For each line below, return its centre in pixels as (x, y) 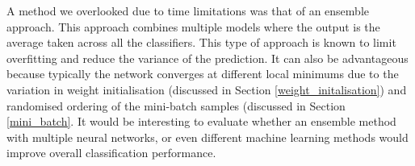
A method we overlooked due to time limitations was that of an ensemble (188, 10)
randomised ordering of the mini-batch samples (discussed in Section (176, 105)
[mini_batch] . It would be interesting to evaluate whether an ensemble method (201, 121)
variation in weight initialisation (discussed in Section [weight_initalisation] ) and (207, 89)
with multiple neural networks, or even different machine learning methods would (207, 137)
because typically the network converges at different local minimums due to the (203, 74)
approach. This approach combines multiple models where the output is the (193, 26)
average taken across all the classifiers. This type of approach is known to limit (201, 42)
